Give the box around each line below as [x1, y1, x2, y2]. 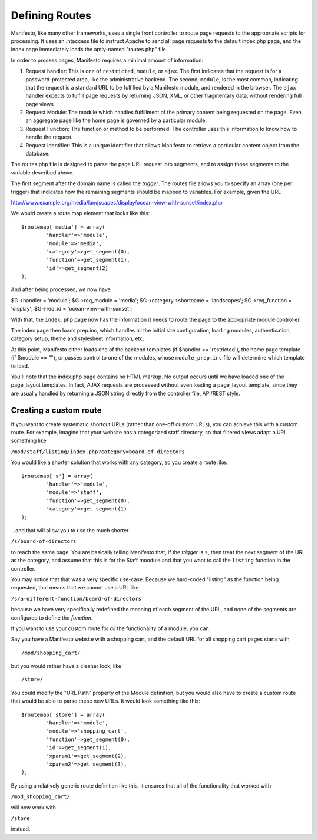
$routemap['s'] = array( [21, 472, 93, 479]
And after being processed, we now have [11, 286, 111, 293]
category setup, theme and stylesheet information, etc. [11, 335, 144, 342]
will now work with [11, 803, 56, 811]
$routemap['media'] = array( [21, 223, 105, 230]
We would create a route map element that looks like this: [11, 210, 150, 217]
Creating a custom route [11, 405, 102, 415]
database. [25, 150, 50, 157]
